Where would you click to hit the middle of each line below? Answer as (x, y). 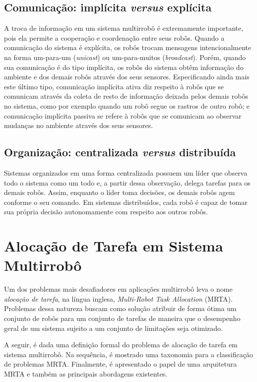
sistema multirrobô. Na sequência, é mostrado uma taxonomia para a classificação (128, 354)
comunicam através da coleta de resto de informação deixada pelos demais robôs (126, 96)
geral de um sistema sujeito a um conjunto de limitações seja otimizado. (113, 328)
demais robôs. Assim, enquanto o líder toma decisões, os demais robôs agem (120, 192)
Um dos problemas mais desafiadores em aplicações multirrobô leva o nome (118, 289)
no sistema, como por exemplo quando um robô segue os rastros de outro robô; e (127, 105)
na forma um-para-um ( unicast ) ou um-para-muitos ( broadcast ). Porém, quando (125, 57)
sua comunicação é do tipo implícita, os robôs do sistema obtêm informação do (124, 67)
